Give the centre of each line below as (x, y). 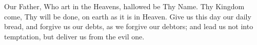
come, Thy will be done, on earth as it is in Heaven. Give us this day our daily (128, 16)
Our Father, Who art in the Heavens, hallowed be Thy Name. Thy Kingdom (124, 6)
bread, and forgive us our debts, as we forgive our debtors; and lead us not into (129, 26)
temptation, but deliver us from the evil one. (74, 36)
